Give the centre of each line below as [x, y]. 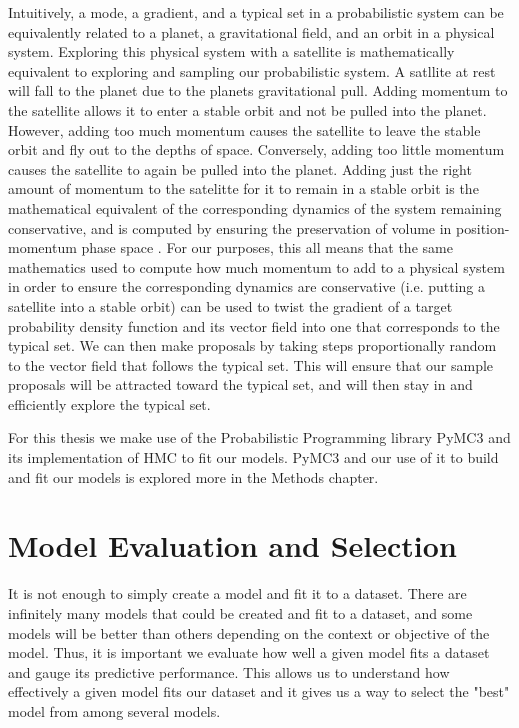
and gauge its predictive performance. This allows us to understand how [229, 671]
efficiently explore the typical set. [109, 403]
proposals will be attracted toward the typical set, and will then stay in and [240, 384]
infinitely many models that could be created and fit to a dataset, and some [240, 612]
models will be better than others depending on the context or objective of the [249, 632]
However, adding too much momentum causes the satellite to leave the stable [244, 129]
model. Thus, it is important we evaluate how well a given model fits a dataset [249, 652]
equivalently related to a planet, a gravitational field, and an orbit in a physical [251, 31]
